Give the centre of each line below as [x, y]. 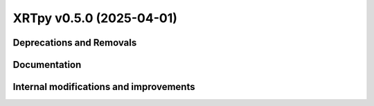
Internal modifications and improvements [104, 87]
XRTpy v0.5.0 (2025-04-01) [95, 18]
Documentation [47, 65]
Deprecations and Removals [75, 43]
